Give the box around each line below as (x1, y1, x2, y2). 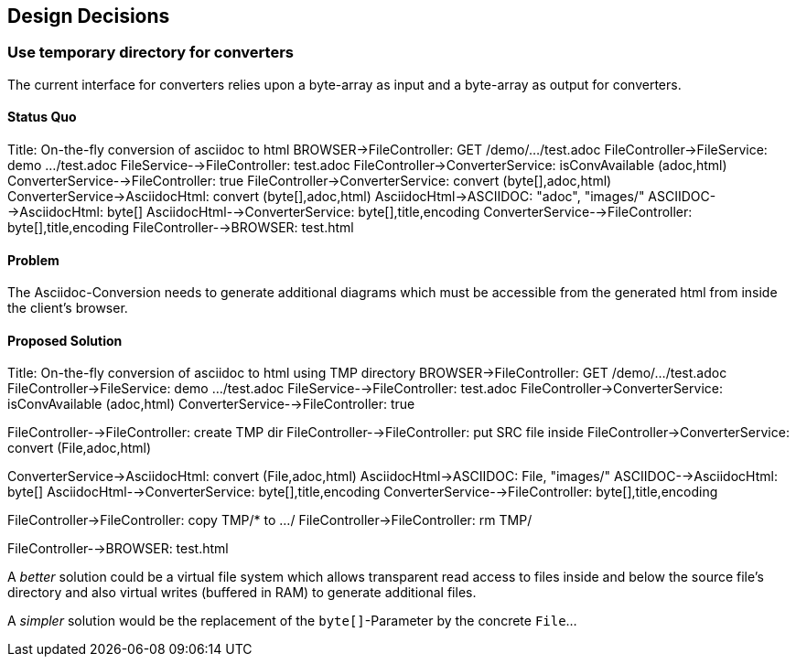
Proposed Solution (7, 332, 123, 348)
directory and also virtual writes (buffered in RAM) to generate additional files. (7, 584, 477, 601)
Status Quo (7, 109, 77, 125)
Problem (7, 252, 59, 268)
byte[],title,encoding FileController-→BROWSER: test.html (7, 220, 354, 236)
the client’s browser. (7, 300, 128, 316)
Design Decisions (7, 5, 170, 27)
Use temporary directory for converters (7, 43, 295, 62)
